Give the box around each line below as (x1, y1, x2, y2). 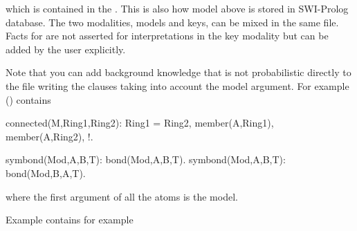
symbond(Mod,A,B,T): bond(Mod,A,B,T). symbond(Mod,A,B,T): (6, 152, 286, 167)
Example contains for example (6, 212, 134, 227)
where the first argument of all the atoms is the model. (6, 189, 238, 203)
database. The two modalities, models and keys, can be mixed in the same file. (6, 15, 339, 29)
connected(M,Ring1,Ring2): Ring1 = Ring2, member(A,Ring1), (6, 115, 274, 130)
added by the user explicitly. (6, 41, 126, 56)
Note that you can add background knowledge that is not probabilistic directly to (6, 65, 351, 80)
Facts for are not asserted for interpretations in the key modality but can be (6, 28, 329, 43)
